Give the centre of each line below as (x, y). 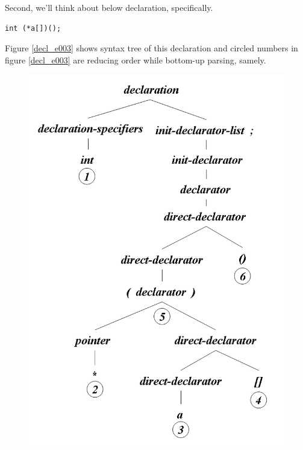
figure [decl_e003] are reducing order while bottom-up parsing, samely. (136, 59)
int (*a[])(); (33, 28)
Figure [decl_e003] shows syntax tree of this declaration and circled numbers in (151, 48)
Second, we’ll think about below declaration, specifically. (109, 7)
